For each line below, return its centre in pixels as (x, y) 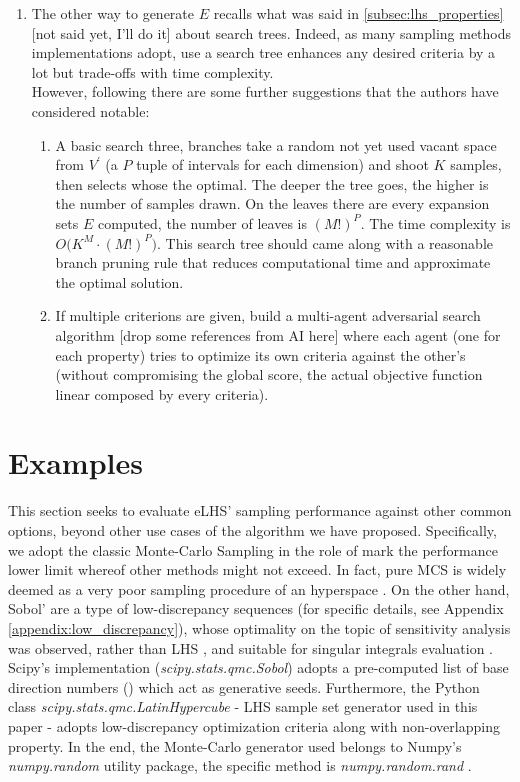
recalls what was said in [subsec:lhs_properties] (358, 13)
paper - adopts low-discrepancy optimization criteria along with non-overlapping (254, 725)
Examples (75, 462)
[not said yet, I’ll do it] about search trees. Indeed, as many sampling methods (271, 32)
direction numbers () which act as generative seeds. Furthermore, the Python (244, 686)
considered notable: (90, 110)
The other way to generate (113, 13)
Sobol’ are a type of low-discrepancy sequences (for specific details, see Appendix (256, 608)
